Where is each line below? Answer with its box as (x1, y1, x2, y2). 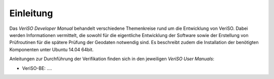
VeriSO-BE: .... (22, 65, 52, 71)
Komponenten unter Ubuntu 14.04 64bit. (9, 46, 94, 53)
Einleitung (9, 8, 53, 19)
